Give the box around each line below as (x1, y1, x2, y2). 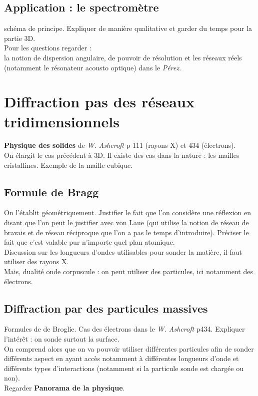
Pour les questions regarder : (4, 42, 91, 53)
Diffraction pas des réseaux (4, 91, 194, 112)
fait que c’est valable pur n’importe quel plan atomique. (4, 237, 175, 247)
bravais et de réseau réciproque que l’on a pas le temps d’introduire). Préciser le (4, 227, 249, 237)
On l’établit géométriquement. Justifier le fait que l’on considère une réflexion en (4, 207, 251, 218)
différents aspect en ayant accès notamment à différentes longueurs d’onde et (4, 353, 239, 364)
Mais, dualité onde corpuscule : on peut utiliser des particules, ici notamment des (4, 266, 253, 277)
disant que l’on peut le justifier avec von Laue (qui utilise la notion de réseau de (4, 217, 249, 228)
